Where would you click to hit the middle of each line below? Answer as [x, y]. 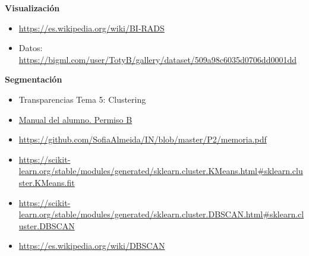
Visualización [32, 8]
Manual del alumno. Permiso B [75, 119]
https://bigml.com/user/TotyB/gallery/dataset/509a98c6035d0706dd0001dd [158, 59]
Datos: [31, 48]
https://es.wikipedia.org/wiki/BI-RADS [92, 28]
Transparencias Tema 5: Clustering [82, 99]
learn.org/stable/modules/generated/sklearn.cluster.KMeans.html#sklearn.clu [161, 171]
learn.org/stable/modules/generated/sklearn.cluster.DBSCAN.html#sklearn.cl [161, 214]
